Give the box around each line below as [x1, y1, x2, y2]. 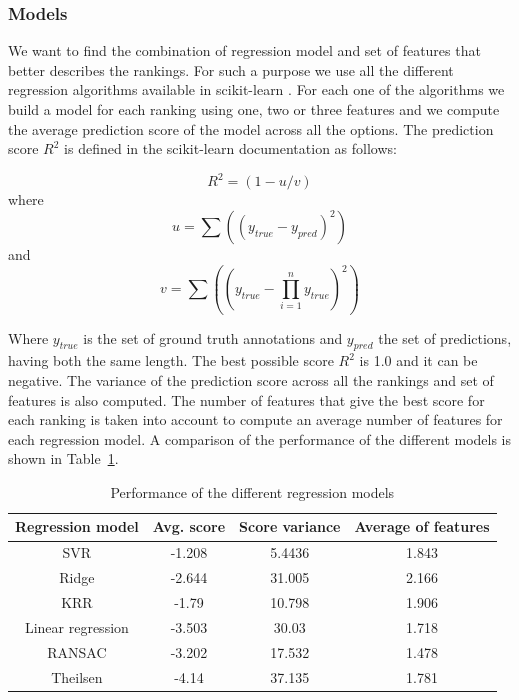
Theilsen [51, 666, 103, 687]
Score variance [239, 516, 341, 537]
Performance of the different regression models [110, 481, 395, 502]
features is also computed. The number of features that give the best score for [8, 389, 485, 410]
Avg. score [152, 516, 226, 537]
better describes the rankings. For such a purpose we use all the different [8, 59, 454, 80]
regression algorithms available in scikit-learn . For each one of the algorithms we [8, 79, 505, 100]
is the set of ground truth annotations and [83, 327, 343, 348]
